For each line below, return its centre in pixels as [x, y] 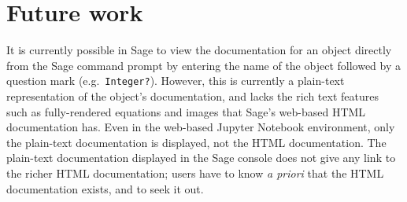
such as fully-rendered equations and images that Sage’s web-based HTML [186, 111]
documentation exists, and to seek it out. [105, 188]
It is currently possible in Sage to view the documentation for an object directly [199, 50]
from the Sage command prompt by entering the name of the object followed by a [203, 65]
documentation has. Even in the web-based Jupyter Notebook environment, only [201, 127]
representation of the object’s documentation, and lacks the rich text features [192, 95]
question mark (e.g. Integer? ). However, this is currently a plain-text [176, 81]
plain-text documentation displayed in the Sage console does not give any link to [201, 158]
